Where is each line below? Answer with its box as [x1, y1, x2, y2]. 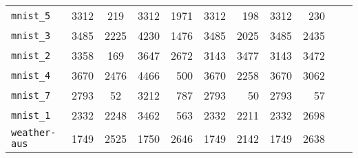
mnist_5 [11, 10, 51, 21]
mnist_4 [11, 69, 51, 81]
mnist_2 [11, 49, 51, 61]
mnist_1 [11, 109, 51, 121]
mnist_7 [11, 89, 51, 101]
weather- [11, 127, 56, 138]
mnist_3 [11, 30, 51, 41]
